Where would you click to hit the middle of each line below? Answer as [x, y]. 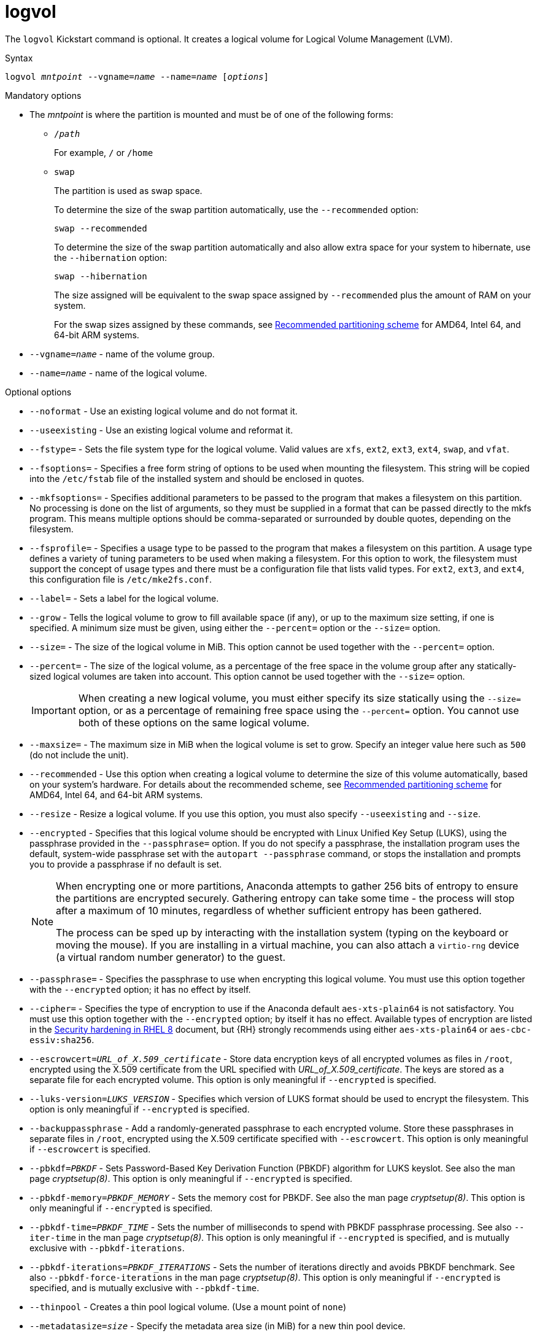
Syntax [19, 58]
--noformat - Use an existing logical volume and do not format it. [164, 411]
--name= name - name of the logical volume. [118, 373]
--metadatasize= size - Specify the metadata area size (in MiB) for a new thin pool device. [218, 1326]
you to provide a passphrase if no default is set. [126, 864]
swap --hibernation [101, 276]
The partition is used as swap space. [128, 190]
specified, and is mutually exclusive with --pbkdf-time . [145, 1287]
